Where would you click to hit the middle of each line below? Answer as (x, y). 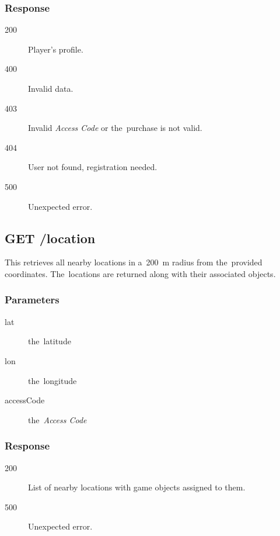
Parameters (32, 300)
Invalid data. (51, 88)
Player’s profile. (56, 49)
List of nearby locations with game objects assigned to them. (137, 487)
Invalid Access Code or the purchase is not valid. (115, 128)
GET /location (50, 238)
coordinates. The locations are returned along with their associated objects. (140, 273)
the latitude (50, 341)
